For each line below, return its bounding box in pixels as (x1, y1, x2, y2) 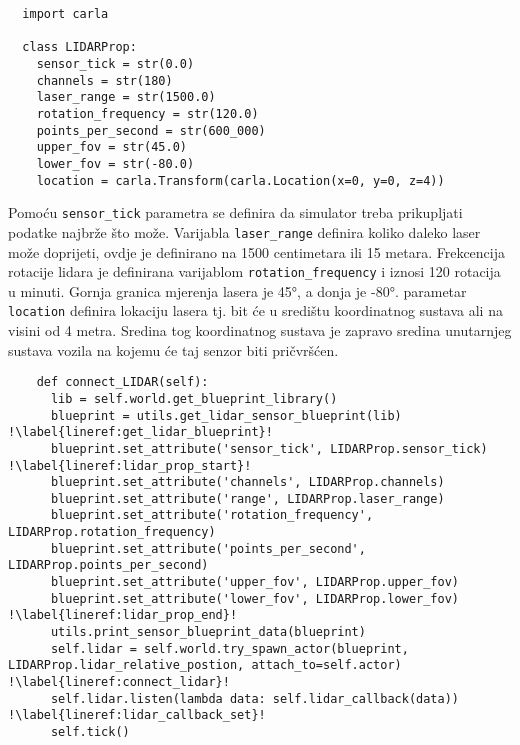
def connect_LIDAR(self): (36, 375, 209, 390)
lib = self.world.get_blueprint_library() (50, 391, 338, 406)
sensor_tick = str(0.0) (36, 56, 195, 71)
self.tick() (50, 725, 130, 739)
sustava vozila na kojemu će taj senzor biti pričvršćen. (8, 339, 339, 360)
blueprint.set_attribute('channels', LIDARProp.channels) (50, 475, 445, 490)
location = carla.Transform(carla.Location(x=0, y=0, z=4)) (36, 173, 445, 188)
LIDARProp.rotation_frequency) (8, 525, 216, 540)
